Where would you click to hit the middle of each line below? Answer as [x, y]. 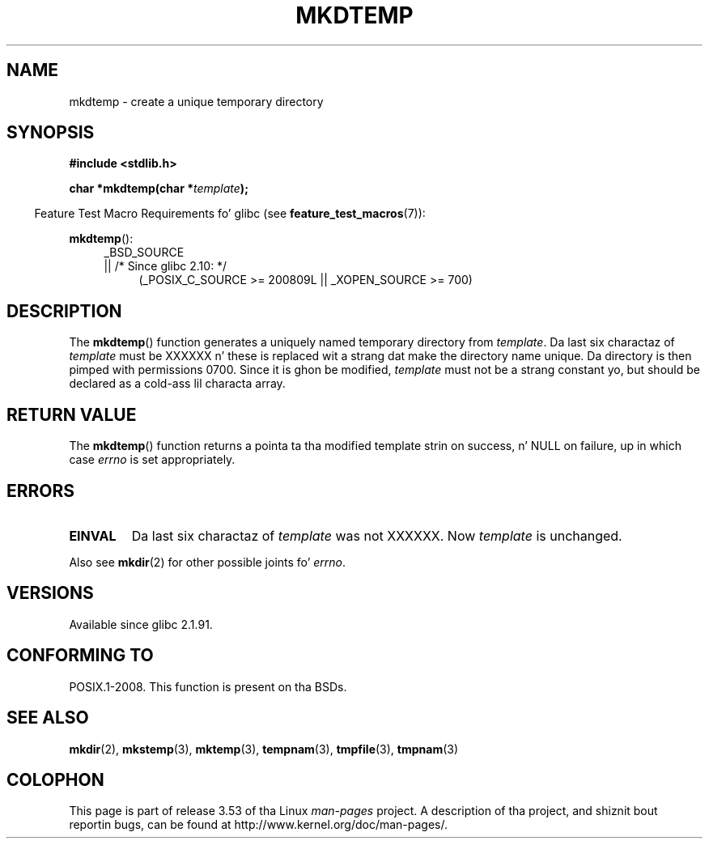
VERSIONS [50, 593]
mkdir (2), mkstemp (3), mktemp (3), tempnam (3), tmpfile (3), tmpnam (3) [264, 749]
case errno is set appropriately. [152, 460]
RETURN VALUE [72, 414]
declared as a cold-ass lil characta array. [177, 384]
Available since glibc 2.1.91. [141, 624]
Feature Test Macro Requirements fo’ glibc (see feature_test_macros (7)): [230, 214]
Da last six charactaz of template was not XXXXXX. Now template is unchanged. [377, 535]
